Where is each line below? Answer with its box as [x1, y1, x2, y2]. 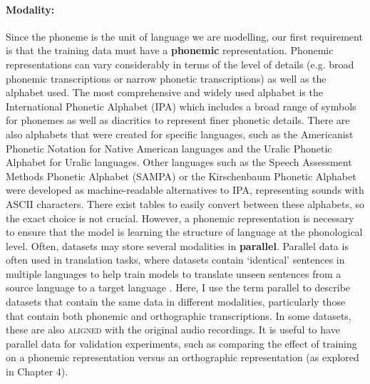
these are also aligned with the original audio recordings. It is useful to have [6, 322, 340, 337]
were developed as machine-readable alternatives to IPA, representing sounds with [6, 182, 364, 197]
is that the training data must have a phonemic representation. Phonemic [6, 43, 334, 58]
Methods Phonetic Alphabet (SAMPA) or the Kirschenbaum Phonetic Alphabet [6, 168, 356, 183]
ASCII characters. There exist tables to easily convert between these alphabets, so [6, 196, 365, 211]
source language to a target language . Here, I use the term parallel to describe [6, 280, 351, 295]
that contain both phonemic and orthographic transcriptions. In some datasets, [6, 308, 351, 323]
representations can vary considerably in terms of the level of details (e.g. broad [6, 56, 354, 71]
